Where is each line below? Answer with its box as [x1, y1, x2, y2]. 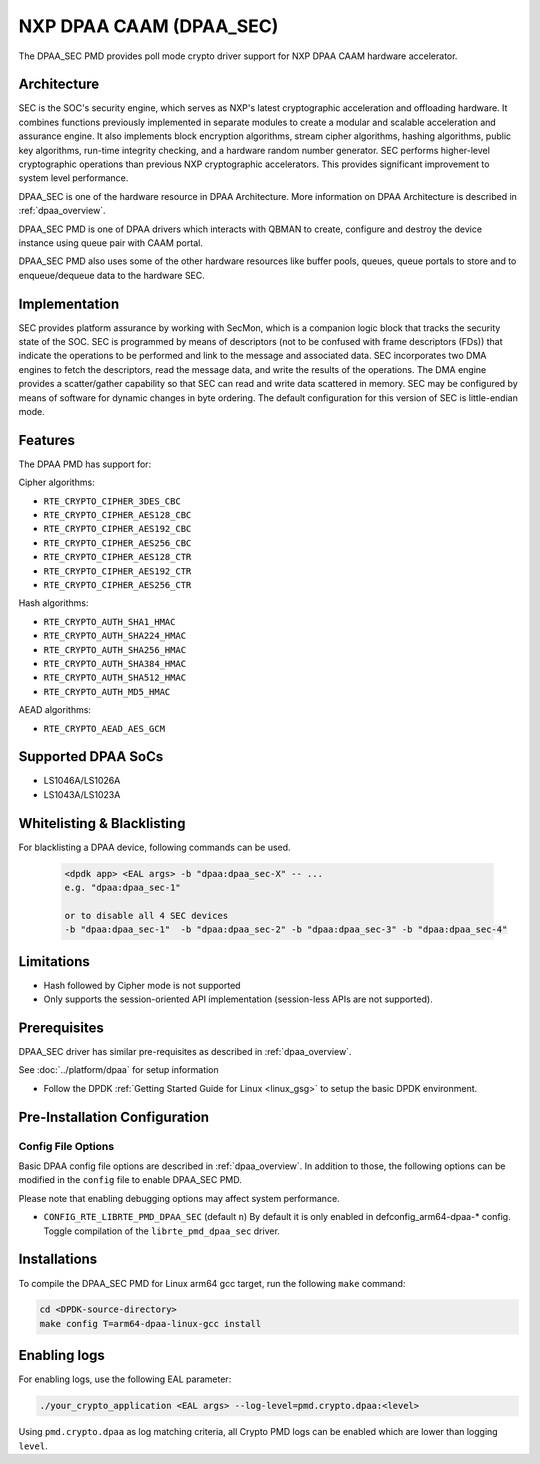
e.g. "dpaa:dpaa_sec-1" [64, 882, 182, 894]
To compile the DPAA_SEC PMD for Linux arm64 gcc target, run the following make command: [18, 1277, 406, 1289]
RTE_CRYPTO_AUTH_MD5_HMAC [43, 686, 171, 697]
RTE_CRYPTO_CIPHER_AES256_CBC [43, 537, 192, 549]
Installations [18, 1251, 98, 1268]
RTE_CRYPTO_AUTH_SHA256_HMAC [43, 644, 187, 655]
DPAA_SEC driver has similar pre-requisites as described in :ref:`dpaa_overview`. [18, 1046, 352, 1058]
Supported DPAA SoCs [18, 748, 164, 765]
